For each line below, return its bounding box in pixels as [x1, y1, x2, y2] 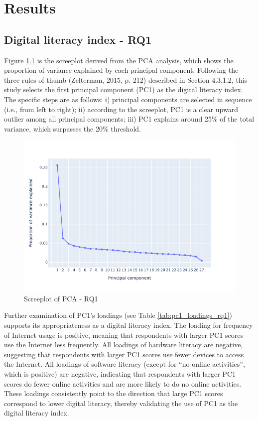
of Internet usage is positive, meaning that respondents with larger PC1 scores [4, 329, 244, 340]
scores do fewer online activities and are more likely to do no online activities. [4, 378, 242, 389]
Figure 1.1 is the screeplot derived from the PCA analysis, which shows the [4, 55, 234, 65]
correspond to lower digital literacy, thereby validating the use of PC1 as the [4, 398, 238, 408]
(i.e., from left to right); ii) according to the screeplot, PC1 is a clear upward [4, 104, 238, 114]
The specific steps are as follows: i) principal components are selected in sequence [4, 94, 252, 104]
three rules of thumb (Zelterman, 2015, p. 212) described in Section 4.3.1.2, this [4, 74, 248, 85]
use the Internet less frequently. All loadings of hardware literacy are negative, [4, 339, 243, 350]
